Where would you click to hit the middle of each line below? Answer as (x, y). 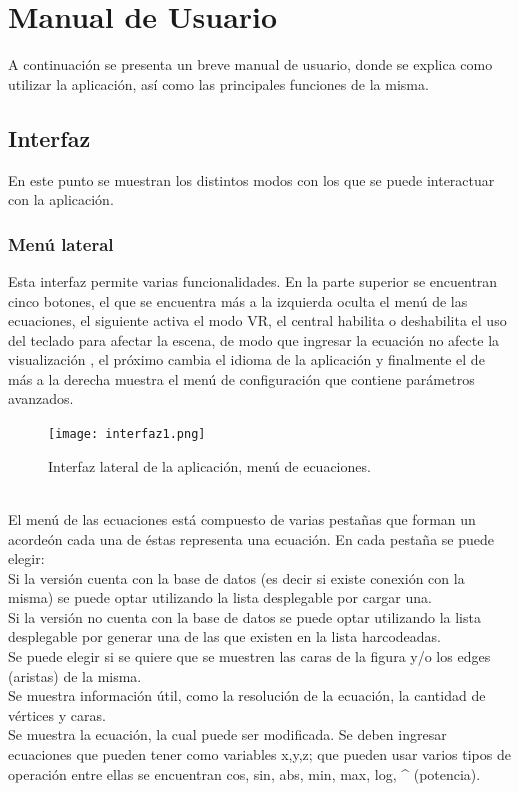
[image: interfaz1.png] (127, 434)
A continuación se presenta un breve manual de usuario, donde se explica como (250, 64)
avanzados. (41, 398)
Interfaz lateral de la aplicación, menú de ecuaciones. (209, 465)
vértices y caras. (57, 714)
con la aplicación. (61, 199)
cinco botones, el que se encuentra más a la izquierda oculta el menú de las (238, 300)
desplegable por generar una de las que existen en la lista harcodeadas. (224, 636)
